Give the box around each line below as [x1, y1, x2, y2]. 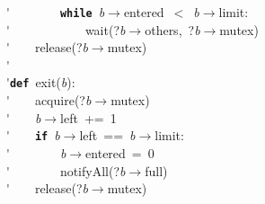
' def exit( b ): [6, 73, 75, 92]
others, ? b [145, 20, 200, 39]
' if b [6, 126, 60, 145]
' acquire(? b [6, 91, 92, 110]
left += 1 [60, 108, 117, 127]
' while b [6, 3, 105, 21]
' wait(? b [6, 20, 126, 39]
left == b [79, 126, 136, 145]
